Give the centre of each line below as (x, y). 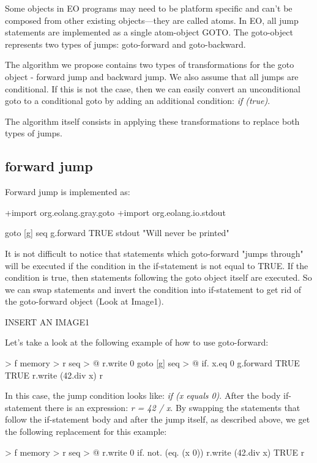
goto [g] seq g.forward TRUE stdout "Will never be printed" (117, 233)
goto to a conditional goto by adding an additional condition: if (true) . (138, 101)
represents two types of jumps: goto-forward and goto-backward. (125, 44)
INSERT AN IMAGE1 (47, 321)
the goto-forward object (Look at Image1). (84, 301)
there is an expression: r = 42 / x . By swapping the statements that (173, 407)
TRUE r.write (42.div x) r (54, 375)
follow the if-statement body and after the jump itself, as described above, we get (158, 419)
